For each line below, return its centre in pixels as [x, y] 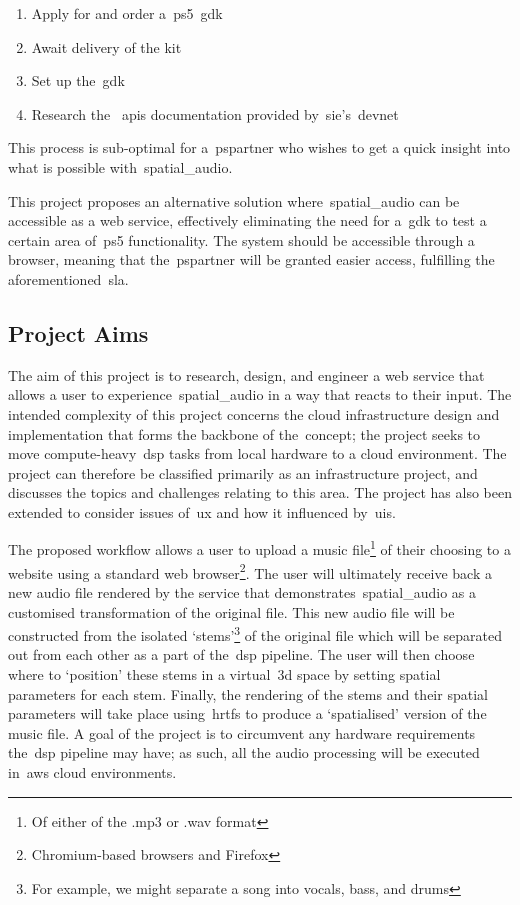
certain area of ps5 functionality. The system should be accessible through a [241, 239]
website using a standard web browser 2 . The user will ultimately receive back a [250, 571]
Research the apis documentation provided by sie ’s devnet [215, 113]
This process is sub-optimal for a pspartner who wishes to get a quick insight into [259, 147]
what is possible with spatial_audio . [120, 166]
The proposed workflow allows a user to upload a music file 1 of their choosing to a [259, 548]
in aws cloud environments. [92, 771]
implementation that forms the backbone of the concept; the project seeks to [244, 433]
